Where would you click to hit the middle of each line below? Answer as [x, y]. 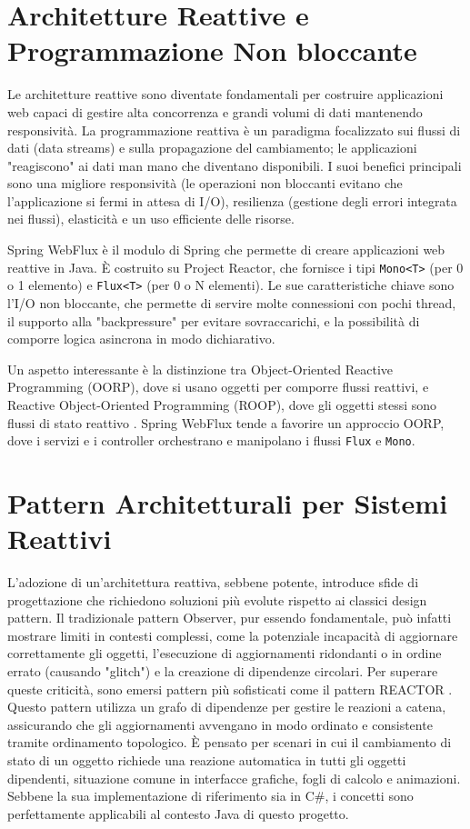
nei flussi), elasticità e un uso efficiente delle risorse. [151, 219]
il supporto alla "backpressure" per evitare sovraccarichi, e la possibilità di [214, 320]
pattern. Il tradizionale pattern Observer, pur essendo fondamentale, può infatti [230, 618]
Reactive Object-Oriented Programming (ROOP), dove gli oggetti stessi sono [222, 404]
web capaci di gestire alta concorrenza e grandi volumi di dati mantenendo [215, 111]
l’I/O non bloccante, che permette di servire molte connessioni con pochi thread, [232, 302]
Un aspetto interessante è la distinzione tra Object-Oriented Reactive [200, 369]
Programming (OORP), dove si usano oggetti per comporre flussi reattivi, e [218, 387]
